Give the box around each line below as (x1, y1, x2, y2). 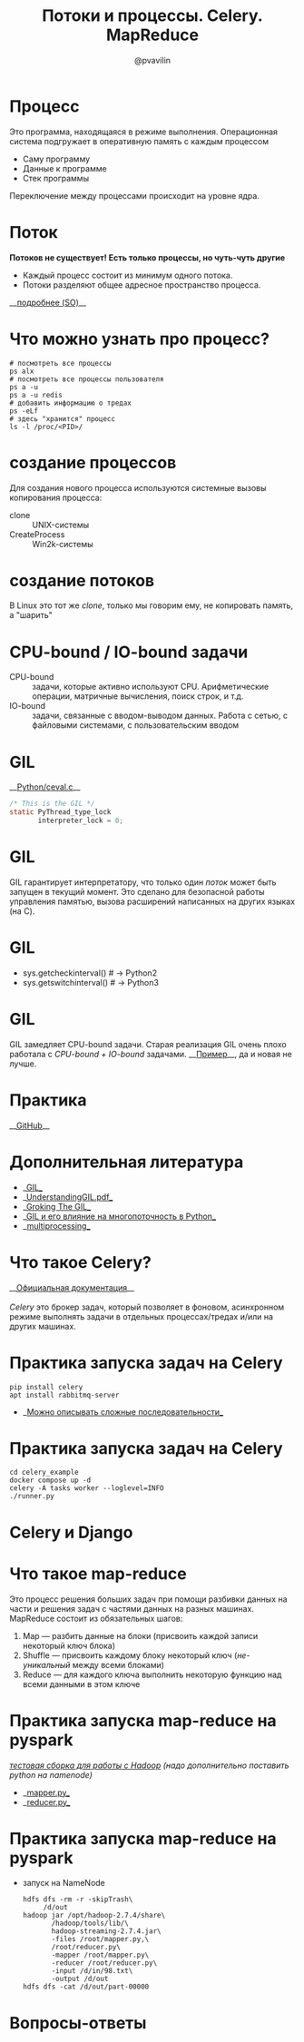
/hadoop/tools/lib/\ (51, 1919, 129, 1929)
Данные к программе (22, 162, 107, 173)
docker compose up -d (9, 1476, 92, 1485)
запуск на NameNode (22, 1878, 106, 1889)
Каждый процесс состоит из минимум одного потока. (22, 270, 233, 280)
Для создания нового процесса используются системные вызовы (9, 482, 267, 493)
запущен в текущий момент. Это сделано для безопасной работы (9, 886, 265, 897)
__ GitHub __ (9, 1120, 50, 1131)
